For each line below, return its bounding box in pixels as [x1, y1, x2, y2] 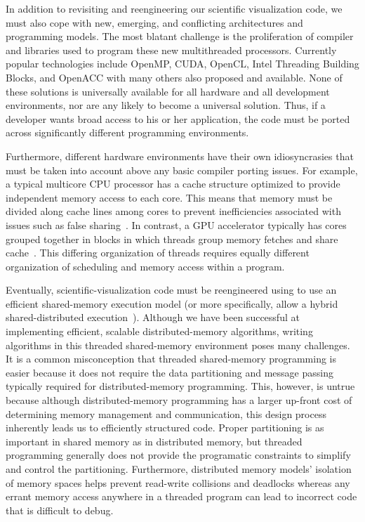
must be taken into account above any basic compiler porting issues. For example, [6, 162, 358, 177]
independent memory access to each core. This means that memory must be [6, 190, 333, 204]
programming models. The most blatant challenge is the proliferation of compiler [6, 29, 354, 44]
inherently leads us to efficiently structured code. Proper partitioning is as [6, 420, 324, 435]
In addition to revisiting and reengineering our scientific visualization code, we [6, 1, 343, 15]
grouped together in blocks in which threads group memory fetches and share [6, 231, 338, 246]
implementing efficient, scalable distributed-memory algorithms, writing [6, 324, 313, 339]
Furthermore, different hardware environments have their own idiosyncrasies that [6, 148, 354, 163]
